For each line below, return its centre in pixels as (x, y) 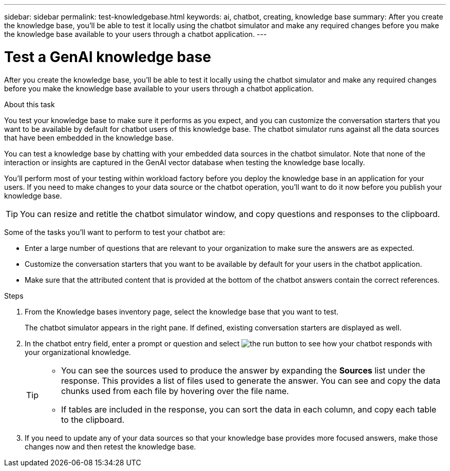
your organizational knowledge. (78, 352)
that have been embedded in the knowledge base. (89, 138)
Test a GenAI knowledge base (108, 57)
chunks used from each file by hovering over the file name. (175, 391)
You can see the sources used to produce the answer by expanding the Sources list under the (243, 370)
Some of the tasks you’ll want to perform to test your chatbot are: (115, 232)
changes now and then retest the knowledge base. (110, 446)
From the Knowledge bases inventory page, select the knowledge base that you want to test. (182, 311)
